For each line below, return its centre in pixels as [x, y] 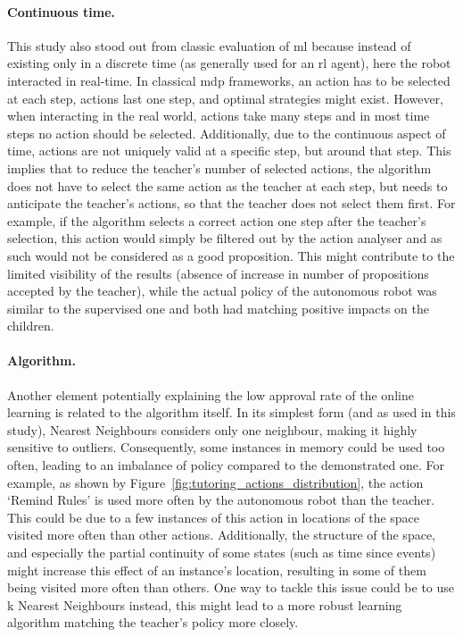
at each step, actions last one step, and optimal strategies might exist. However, [225, 98]
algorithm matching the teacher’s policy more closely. [153, 622]
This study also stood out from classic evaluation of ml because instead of [209, 45]
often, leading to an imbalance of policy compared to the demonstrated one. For [226, 465]
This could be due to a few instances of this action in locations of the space [214, 517]
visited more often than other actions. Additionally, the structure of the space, [221, 535]
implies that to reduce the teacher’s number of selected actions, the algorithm [219, 168]
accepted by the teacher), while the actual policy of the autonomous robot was [222, 291]
